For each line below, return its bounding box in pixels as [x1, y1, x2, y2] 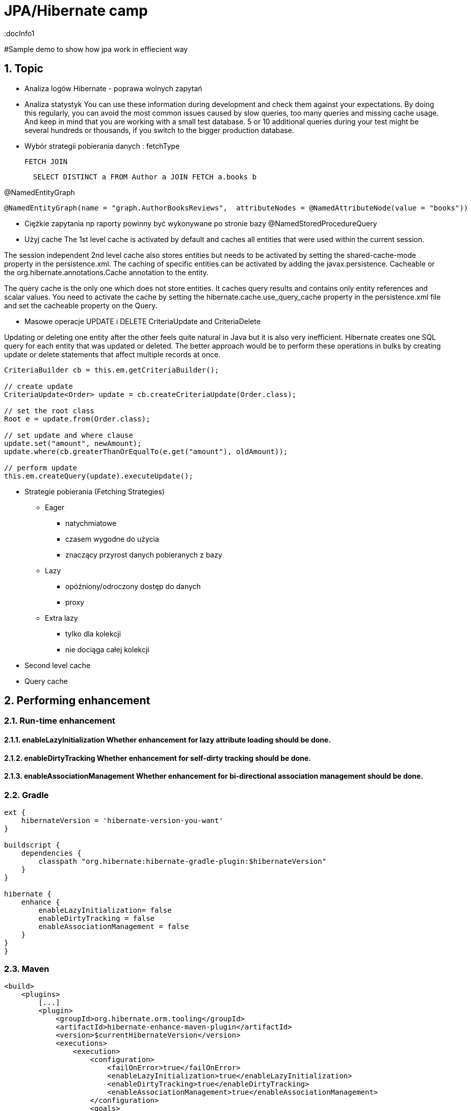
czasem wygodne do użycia [65, 534, 159, 543]
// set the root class [4, 406, 95, 415]
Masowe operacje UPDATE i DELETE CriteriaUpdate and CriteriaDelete [24, 316, 261, 326]
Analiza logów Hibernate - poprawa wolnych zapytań [24, 84, 202, 93]
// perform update [4, 463, 77, 472]
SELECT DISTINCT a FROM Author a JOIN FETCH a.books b [33, 172, 257, 181]
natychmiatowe [65, 518, 117, 527]
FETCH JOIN [24, 157, 68, 166]
